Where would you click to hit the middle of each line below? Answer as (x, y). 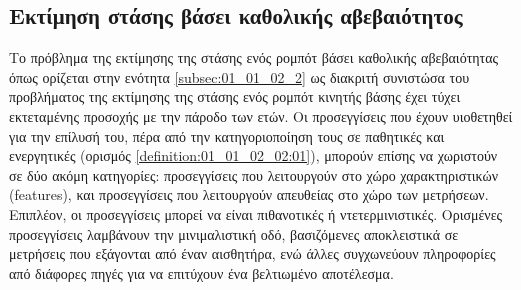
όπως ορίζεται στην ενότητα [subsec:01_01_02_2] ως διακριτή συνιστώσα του (239, 76)
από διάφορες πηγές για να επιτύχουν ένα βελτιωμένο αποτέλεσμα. (201, 272)
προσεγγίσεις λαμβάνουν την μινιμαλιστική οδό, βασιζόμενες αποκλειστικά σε (234, 233)
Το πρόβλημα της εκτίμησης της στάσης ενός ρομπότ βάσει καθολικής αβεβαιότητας (254, 57)
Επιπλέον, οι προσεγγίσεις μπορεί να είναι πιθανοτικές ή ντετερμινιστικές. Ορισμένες (256, 213)
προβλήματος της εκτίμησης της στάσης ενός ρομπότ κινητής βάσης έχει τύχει (235, 96)
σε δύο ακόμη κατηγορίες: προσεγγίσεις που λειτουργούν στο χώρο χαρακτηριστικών (254, 174)
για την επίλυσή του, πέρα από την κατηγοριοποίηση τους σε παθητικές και (227, 135)
